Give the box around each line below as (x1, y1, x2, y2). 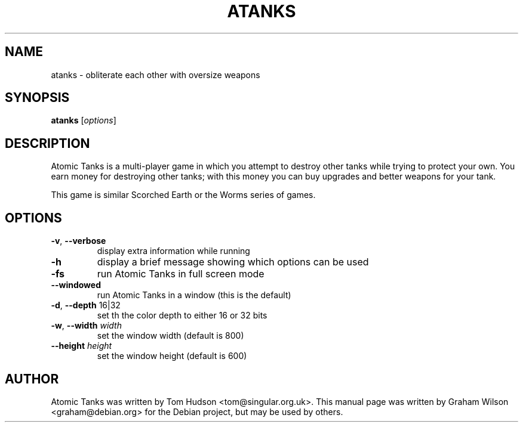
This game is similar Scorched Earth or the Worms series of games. (51, 190, 316, 200)
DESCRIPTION (5, 135, 90, 151)
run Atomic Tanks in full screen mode (97, 268, 264, 280)
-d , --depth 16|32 (51, 300, 121, 311)
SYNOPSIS (5, 90, 70, 106)
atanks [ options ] (51, 115, 116, 126)
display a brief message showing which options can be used (97, 256, 369, 268)
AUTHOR (5, 371, 59, 386)
